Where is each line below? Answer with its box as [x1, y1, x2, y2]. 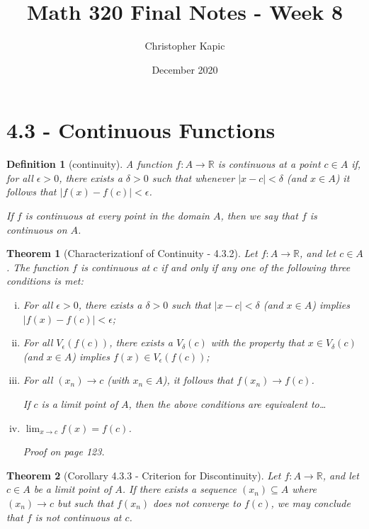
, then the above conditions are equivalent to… [128, 396, 327, 411]
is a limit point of [41, 396, 118, 411]
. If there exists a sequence [122, 482, 237, 496]
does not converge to [153, 495, 242, 510]
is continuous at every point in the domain [25, 208, 210, 223]
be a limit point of [33, 482, 112, 496]
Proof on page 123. [23, 444, 105, 459]
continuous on [6, 222, 67, 237]
